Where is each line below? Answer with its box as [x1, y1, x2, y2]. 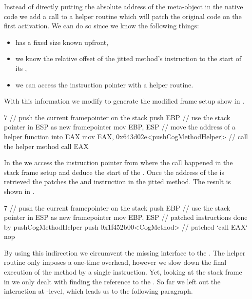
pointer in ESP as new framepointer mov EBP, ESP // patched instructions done [4, 212, 248, 222]
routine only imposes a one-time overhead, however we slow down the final [4, 257, 227, 267]
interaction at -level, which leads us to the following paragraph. [4, 286, 193, 296]
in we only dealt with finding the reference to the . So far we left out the [4, 276, 221, 286]
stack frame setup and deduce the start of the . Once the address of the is [4, 167, 225, 177]
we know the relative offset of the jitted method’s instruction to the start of [15, 53, 241, 64]
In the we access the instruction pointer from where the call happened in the [4, 157, 233, 168]
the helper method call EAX [4, 141, 89, 151]
